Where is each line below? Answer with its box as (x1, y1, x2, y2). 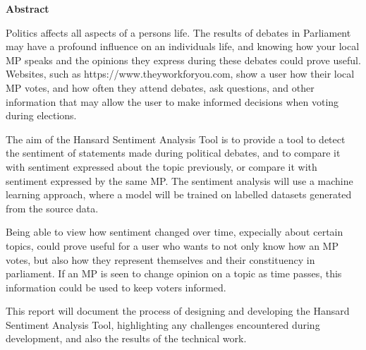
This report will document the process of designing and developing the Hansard (6, 303, 350, 318)
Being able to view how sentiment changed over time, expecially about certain (6, 224, 343, 239)
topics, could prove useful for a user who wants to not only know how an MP (6, 238, 338, 253)
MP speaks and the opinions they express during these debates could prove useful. (6, 52, 361, 67)
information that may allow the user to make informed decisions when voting (6, 94, 339, 109)
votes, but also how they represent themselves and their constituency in (6, 252, 315, 267)
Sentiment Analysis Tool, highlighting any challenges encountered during (6, 317, 320, 332)
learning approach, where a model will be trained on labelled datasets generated (6, 187, 352, 202)
